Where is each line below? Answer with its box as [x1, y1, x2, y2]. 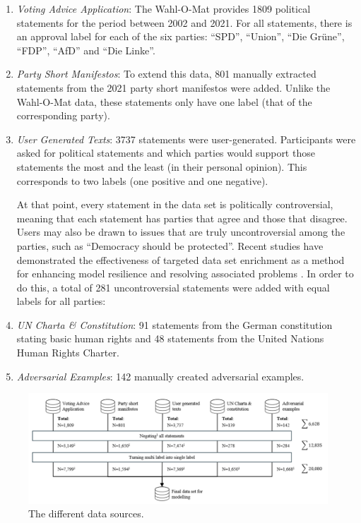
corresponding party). [16, 108, 110, 123]
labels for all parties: [16, 294, 106, 308]
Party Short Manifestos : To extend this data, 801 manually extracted [16, 66, 316, 81]
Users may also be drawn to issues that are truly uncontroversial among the [16, 224, 345, 239]
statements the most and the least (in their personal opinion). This [16, 159, 307, 174]
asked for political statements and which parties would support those [16, 145, 315, 160]
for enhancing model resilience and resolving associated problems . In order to [16, 266, 354, 281]
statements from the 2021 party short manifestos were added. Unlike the [16, 80, 331, 95]
